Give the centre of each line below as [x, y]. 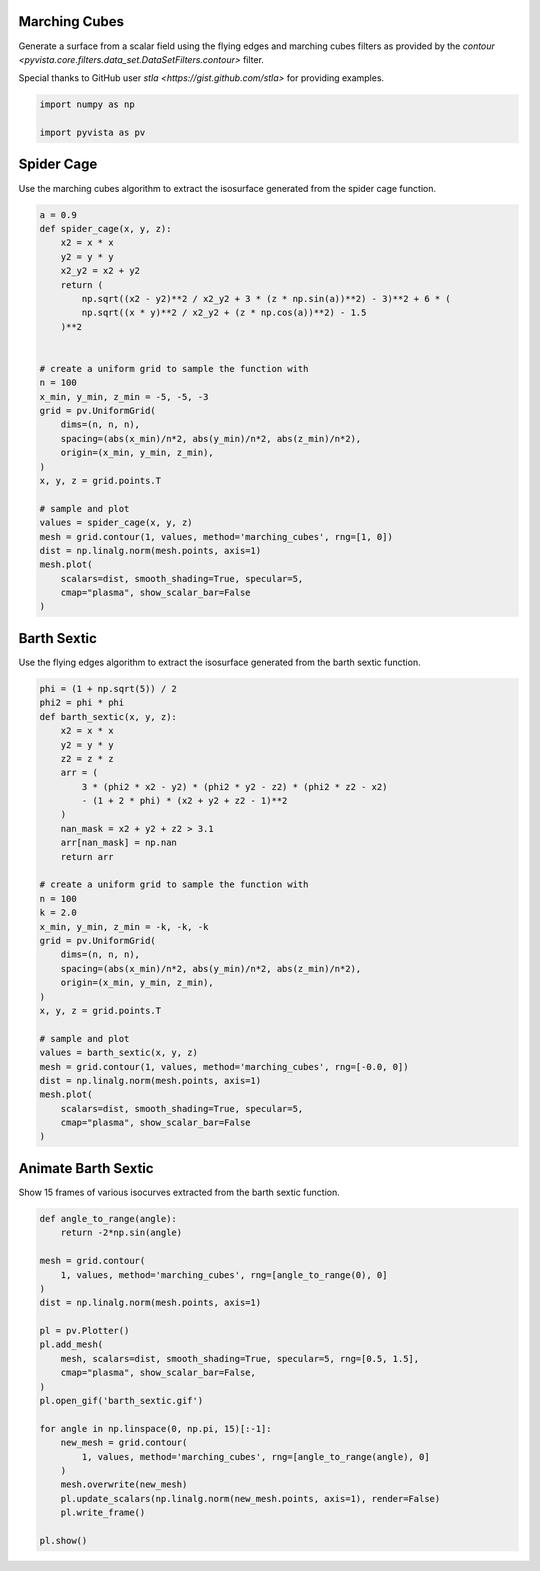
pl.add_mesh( [71, 1344]
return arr [87, 856]
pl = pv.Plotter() [84, 1331]
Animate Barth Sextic [86, 1168]
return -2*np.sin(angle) [121, 1233]
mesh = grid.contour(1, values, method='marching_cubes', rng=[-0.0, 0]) [224, 1066]
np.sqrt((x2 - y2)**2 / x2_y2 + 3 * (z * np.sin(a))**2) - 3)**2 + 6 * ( [266, 298]
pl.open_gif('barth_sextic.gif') [121, 1401]
